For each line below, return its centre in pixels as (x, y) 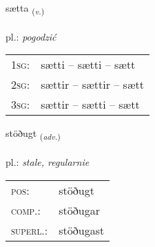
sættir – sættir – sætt (92, 85)
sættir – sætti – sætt (90, 105)
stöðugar (79, 210)
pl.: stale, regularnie (48, 162)
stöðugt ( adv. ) (33, 134)
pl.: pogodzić (31, 36)
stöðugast (82, 230)
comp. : (26, 210)
